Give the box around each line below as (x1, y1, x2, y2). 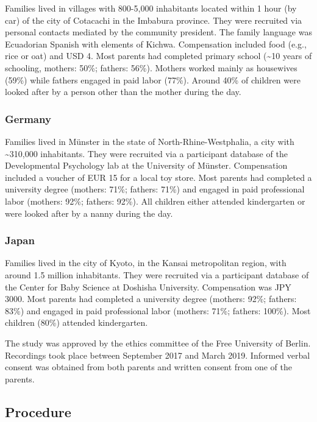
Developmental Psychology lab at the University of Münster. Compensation (5, 159, 288, 172)
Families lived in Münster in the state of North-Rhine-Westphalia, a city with (5, 135, 294, 147)
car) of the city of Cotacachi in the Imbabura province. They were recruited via (5, 13, 302, 26)
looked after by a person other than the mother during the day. (5, 85, 241, 98)
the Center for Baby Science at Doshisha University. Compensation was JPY (5, 280, 291, 293)
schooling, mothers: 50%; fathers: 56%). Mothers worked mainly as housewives (5, 61, 297, 74)
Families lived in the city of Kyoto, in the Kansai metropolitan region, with (5, 256, 287, 269)
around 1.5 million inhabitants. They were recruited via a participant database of (5, 268, 309, 281)
